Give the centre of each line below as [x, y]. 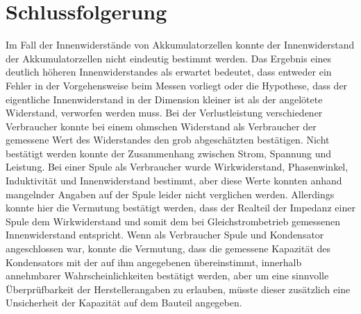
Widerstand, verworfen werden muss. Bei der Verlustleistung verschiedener [164, 113]
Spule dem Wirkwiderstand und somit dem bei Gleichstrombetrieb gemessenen [173, 221]
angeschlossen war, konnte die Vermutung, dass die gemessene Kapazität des [168, 248]
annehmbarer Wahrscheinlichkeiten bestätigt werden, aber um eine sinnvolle [167, 276]
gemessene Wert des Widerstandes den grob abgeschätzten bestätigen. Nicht [168, 140]
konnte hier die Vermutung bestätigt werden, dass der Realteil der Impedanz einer [180, 208]
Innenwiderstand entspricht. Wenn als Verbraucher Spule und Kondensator [165, 235]
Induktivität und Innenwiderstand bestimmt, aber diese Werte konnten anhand [174, 181]
